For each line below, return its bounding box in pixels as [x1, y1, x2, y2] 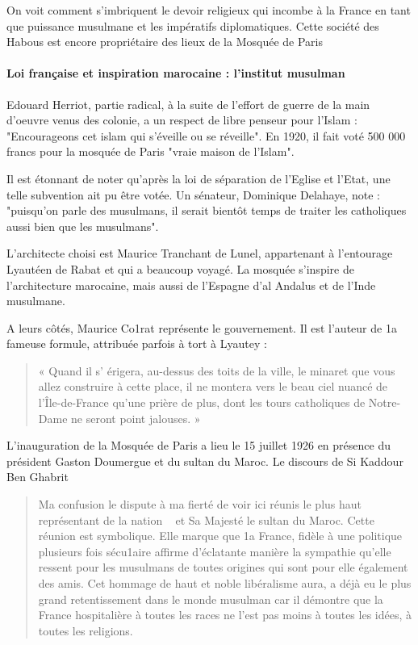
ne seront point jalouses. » [71, 409, 201, 426]
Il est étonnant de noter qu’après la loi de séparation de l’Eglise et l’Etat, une [6, 170, 391, 186]
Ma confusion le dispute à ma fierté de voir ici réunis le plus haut [38, 496, 362, 513]
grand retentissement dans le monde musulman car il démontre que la [38, 590, 383, 607]
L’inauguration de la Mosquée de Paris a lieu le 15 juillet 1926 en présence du [6, 437, 391, 454]
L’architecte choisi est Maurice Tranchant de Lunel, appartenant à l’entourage [6, 245, 393, 262]
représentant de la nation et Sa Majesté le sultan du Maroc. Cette [38, 511, 374, 528]
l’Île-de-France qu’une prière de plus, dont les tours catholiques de [38, 394, 366, 411]
